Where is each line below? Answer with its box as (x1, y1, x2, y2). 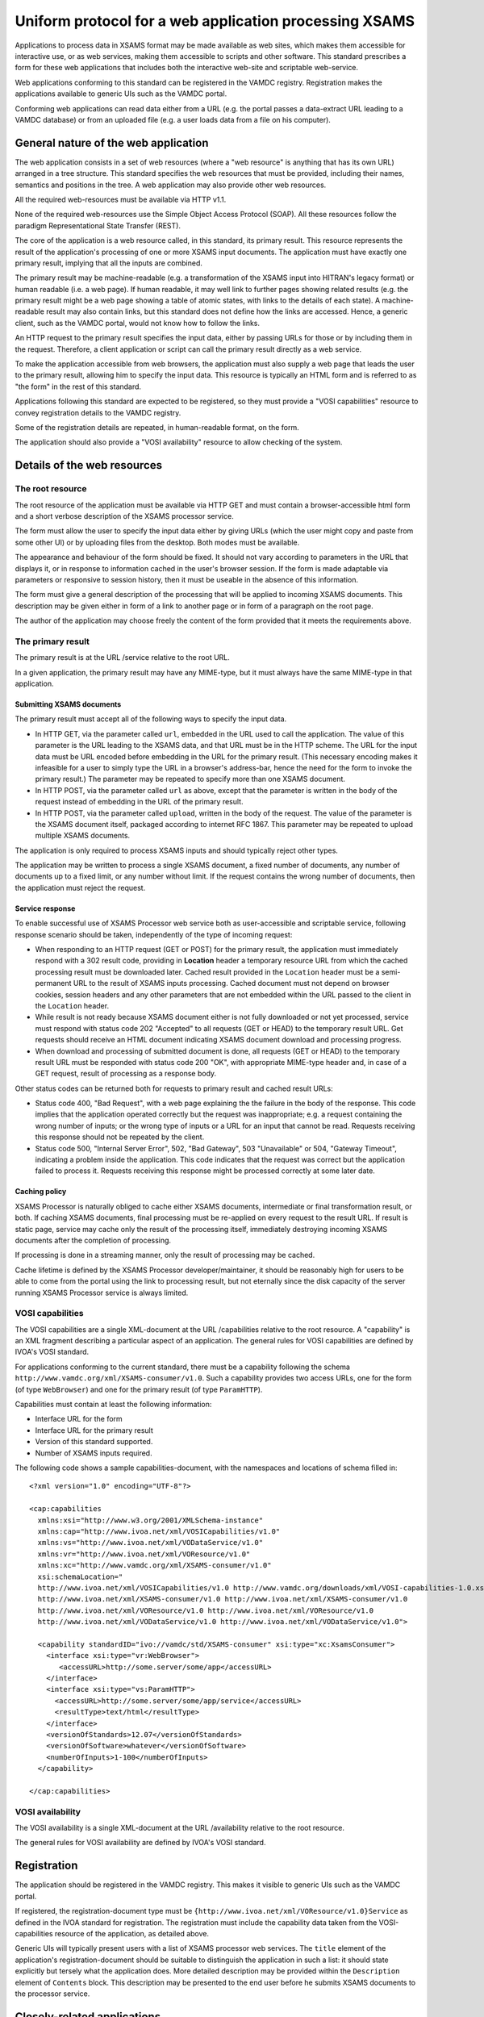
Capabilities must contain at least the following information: (15, 1400, 212, 1409)
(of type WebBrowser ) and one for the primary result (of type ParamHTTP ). (15, 1384, 263, 1394)
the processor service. (15, 1989, 90, 1998)
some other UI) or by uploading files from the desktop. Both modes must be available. (15, 537, 300, 547)
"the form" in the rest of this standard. (15, 382, 141, 391)
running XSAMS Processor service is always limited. (15, 1288, 189, 1297)
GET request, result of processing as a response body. (35, 1069, 217, 1079)
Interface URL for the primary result (35, 1425, 153, 1435)
